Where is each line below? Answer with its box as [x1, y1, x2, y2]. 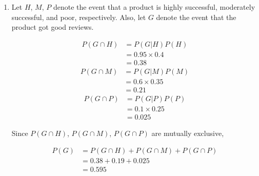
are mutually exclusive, [151, 128, 224, 139]
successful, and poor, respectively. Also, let [11, 11, 146, 22]
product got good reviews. [11, 22, 94, 32]
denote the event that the [156, 11, 236, 22]
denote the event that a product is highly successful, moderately [53, 2, 255, 12]
